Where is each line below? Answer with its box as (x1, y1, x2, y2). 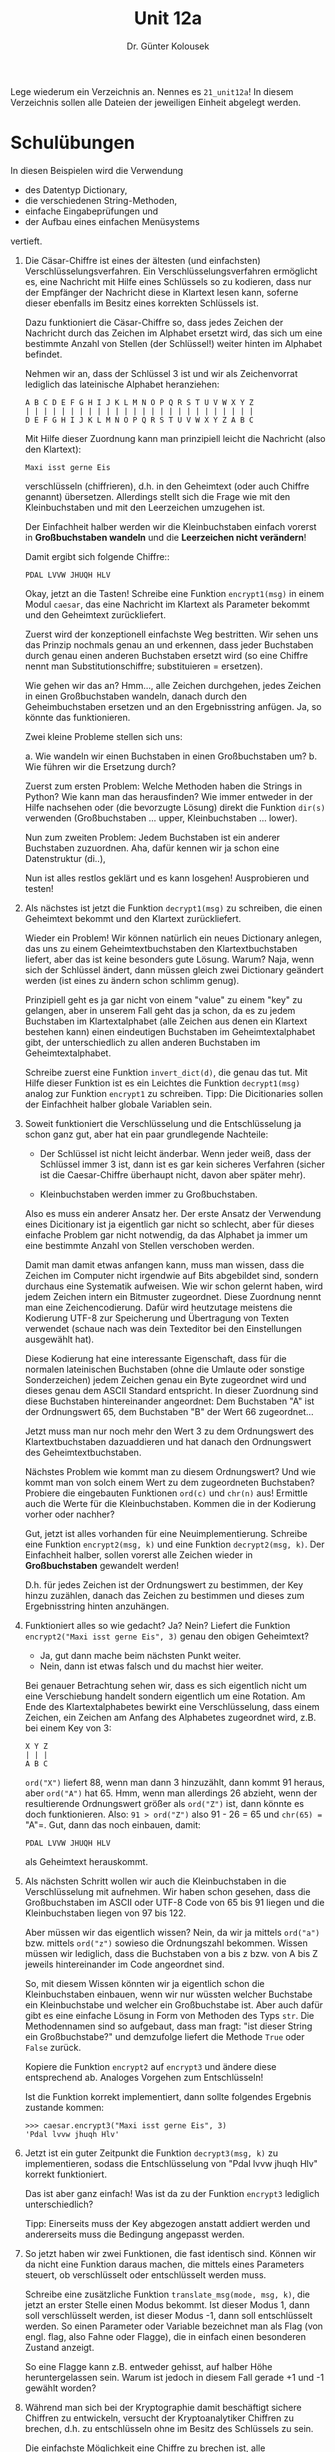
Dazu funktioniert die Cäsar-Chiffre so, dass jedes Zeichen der (24, 316, 284, 328)
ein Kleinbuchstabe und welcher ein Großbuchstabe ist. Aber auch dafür (24, 1998, 323, 2011)
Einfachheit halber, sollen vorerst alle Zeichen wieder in (24, 1548, 253, 1561)
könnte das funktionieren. (24, 711, 131, 723)
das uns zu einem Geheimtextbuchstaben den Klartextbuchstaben (24, 942, 298, 954)
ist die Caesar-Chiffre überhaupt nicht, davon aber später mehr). (39, 1168, 307, 1181)
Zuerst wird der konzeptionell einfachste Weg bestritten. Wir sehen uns (24, 628, 319, 640)
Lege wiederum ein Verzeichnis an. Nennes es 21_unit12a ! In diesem (10, 85, 294, 97)
